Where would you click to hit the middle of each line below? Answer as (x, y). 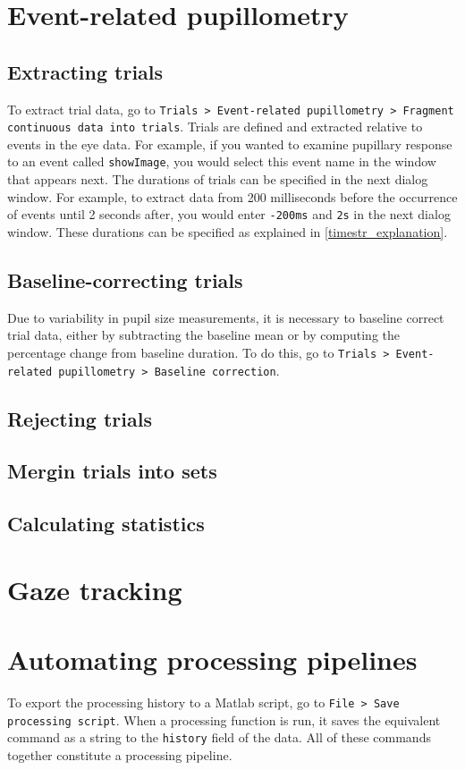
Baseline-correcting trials (125, 279)
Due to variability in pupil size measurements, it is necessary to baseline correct (226, 317)
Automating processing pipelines (212, 660)
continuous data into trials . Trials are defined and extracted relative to (215, 127)
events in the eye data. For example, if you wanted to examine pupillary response (230, 144)
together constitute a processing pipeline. (120, 755)
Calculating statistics (106, 524)
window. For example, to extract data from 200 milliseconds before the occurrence (232, 196)
